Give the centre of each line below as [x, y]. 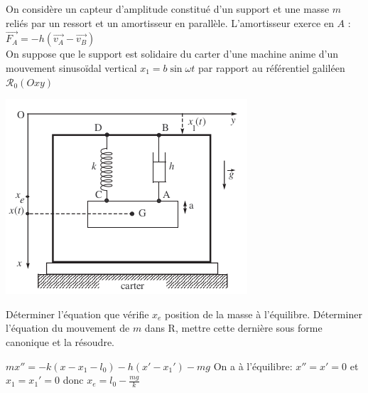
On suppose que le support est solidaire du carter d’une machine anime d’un [172, 54]
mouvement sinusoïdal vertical [71, 68]
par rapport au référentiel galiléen [271, 68]
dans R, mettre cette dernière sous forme [233, 328]
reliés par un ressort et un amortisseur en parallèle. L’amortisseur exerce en [170, 22]
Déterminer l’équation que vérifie [77, 314]
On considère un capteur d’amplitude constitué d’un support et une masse [168, 9]
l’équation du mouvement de [68, 328]
